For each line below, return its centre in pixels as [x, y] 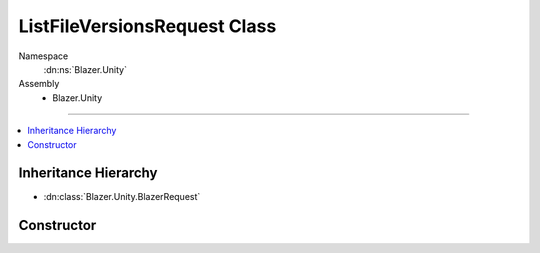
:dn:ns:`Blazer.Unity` [85, 69]
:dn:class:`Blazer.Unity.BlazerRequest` [122, 197]
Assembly [39, 84]
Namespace [43, 56]
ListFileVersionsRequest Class [147, 26]
